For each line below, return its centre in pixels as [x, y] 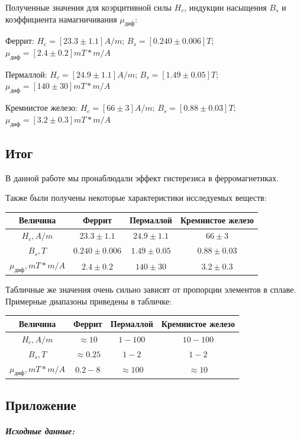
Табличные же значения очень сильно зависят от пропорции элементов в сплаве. [151, 289]
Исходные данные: [40, 431]
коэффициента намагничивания [61, 19]
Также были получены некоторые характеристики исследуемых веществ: [136, 198]
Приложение [41, 405]
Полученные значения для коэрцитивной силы [88, 7]
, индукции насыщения [225, 7]
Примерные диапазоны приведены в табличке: [88, 301]
